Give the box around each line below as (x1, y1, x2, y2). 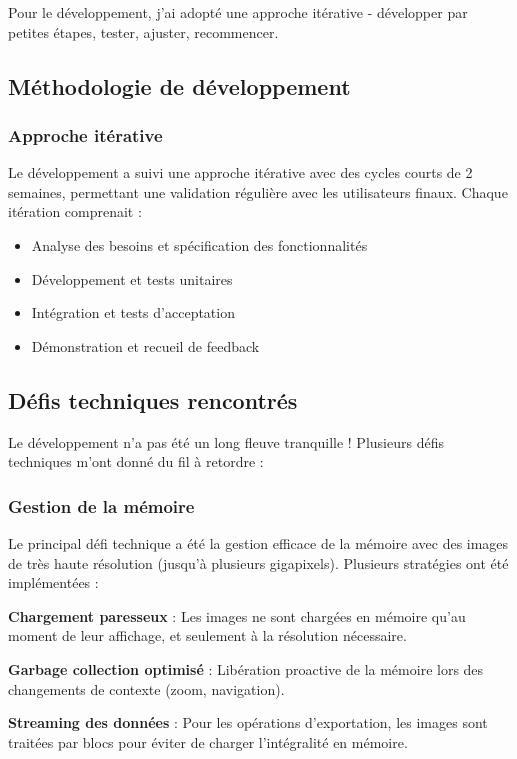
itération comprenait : (8, 201, 142, 222)
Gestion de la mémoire (8, 493, 195, 518)
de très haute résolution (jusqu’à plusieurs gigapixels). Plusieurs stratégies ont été (8, 552, 509, 573)
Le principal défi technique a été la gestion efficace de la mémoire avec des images (8, 532, 509, 553)
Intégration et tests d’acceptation (31, 302, 235, 323)
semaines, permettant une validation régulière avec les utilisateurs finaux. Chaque (8, 181, 508, 202)
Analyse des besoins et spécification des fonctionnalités (31, 234, 368, 255)
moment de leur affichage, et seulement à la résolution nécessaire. (8, 625, 407, 646)
